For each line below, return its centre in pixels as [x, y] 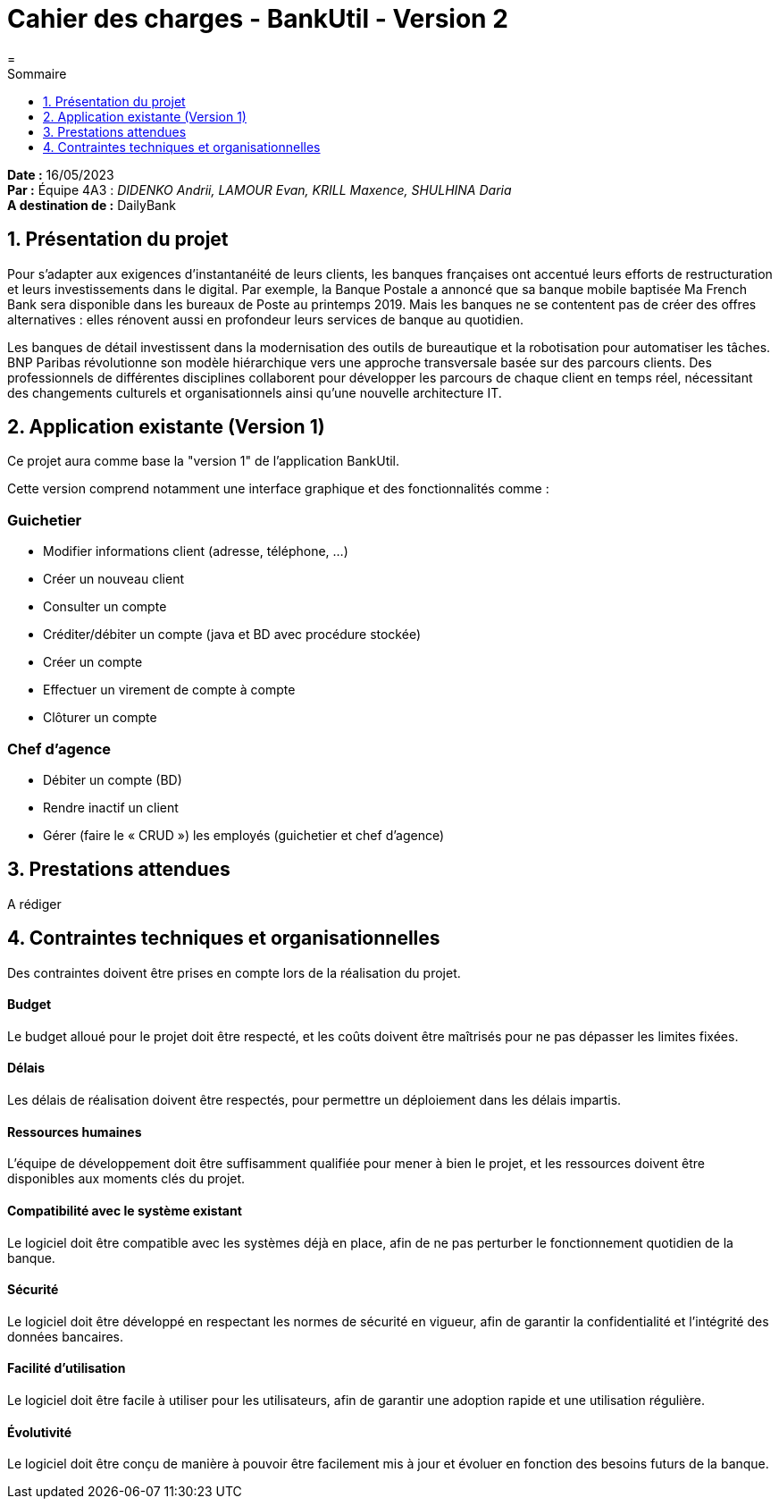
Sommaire [37, 73]
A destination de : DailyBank [92, 205]
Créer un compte [93, 662]
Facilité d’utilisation [67, 1368]
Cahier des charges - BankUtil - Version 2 [258, 19]
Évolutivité [40, 1432]
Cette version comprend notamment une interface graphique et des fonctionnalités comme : [278, 489]
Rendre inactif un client [111, 807]
